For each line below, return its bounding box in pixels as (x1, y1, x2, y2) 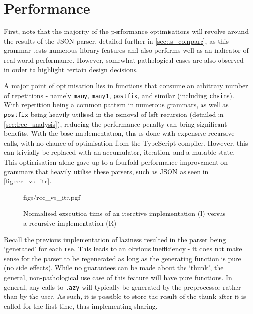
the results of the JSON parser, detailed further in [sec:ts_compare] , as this (4, 35, 229, 46)
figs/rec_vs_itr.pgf (23, 192, 80, 202)
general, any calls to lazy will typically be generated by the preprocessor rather (4, 281, 241, 292)
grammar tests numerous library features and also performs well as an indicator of (4, 45, 249, 55)
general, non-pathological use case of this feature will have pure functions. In (4, 272, 232, 282)
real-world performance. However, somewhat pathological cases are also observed (4, 54, 244, 65)
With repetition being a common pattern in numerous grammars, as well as (4, 99, 229, 110)
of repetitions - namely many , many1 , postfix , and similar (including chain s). (4, 90, 234, 100)
